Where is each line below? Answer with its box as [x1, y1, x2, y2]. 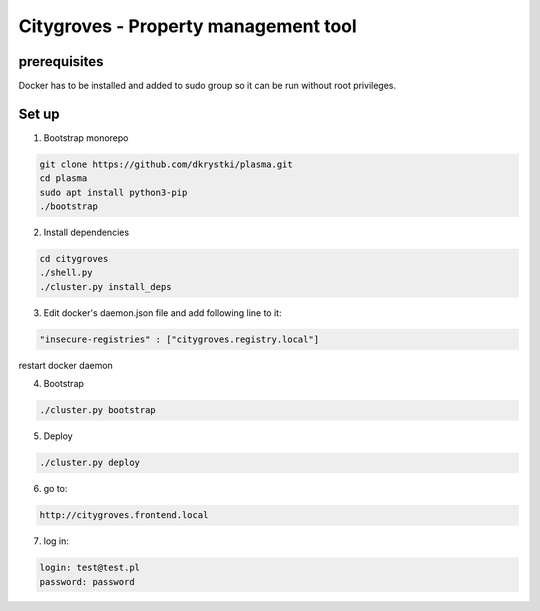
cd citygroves [39, 253, 109, 265]
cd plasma [39, 173, 88, 184]
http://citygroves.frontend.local [39, 510, 209, 521]
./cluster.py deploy [39, 457, 140, 469]
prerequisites [18, 53, 104, 70]
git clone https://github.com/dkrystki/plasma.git [39, 158, 294, 170]
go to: [43, 483, 68, 495]
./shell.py [39, 267, 93, 279]
